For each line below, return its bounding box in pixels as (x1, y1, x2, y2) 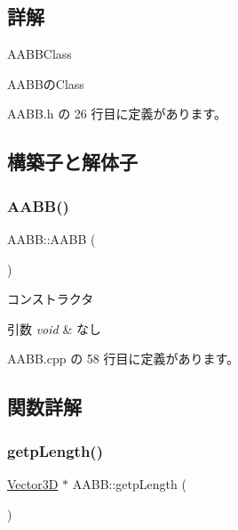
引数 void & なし (7, 319, 101, 338)
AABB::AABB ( (7, 229, 96, 248)
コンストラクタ (7, 289, 94, 308)
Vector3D (7, 474, 59, 493)
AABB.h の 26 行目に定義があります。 (7, 104, 227, 123)
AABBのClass (7, 74, 84, 93)
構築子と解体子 (7, 148, 138, 175)
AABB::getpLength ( (72, 474, 186, 493)
